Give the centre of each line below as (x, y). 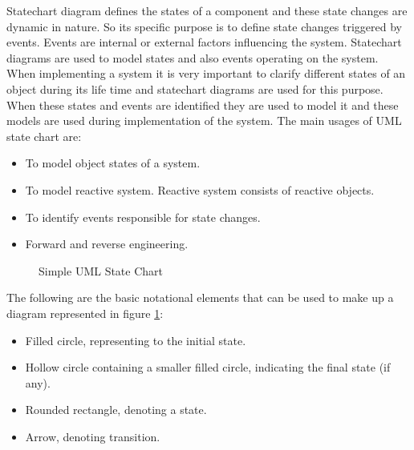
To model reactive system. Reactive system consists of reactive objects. (200, 189)
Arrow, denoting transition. (93, 436)
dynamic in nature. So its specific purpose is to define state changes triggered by (204, 26)
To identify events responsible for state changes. (143, 217)
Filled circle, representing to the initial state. (136, 340)
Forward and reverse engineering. (107, 244)
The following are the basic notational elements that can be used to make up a (200, 297)
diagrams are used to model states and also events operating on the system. (193, 57)
